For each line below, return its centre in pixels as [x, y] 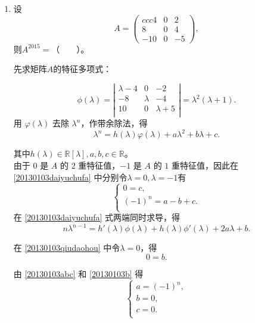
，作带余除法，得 [114, 123]
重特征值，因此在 [205, 165]
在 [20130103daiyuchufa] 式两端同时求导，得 [97, 217]
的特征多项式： [83, 69]
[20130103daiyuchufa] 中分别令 [70, 177]
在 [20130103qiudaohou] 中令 [67, 248]
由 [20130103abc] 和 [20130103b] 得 [78, 273]
